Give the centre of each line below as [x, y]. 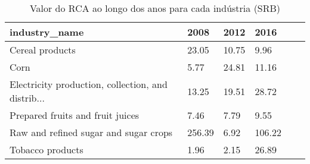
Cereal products [43, 50]
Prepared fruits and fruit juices [75, 115]
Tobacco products [46, 149]
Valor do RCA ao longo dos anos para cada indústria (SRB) [155, 8]
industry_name [47, 32]
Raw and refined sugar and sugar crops [91, 132]
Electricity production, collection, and [89, 84]
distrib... [27, 98]
